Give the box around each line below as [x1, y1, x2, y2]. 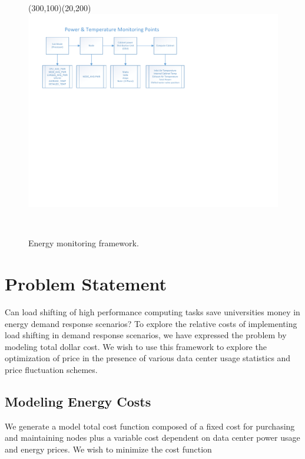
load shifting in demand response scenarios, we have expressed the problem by [5, 329, 287, 341]
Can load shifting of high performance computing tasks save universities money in [5, 306, 300, 318]
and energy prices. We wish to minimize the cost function [5, 443, 212, 455]
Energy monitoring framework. [28, 237, 139, 249]
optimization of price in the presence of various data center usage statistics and [5, 352, 291, 364]
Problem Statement [5, 272, 167, 296]
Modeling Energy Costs [5, 392, 151, 410]
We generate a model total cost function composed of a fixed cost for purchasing [5, 420, 295, 432]
